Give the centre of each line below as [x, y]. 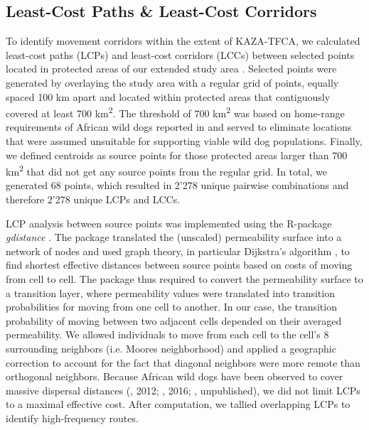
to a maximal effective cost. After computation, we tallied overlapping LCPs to [178, 404]
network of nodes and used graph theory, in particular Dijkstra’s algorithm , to [178, 251]
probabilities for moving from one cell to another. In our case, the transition [171, 307]
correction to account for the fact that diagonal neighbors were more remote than [183, 362]
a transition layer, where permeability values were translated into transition [170, 292]
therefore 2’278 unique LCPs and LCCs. [93, 199]
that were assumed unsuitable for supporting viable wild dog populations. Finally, [184, 141]
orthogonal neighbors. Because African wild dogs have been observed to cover [175, 376]
